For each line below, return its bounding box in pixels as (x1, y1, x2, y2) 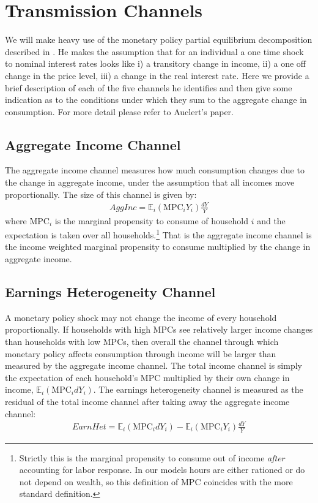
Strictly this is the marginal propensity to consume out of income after (19, 451, 285, 464)
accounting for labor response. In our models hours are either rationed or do (19, 463, 305, 476)
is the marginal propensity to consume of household (54, 214, 248, 227)
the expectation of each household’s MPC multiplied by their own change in (5, 371, 290, 384)
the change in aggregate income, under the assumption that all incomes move (5, 176, 295, 189)
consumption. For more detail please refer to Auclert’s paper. (5, 105, 234, 118)
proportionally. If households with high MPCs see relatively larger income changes (5, 323, 313, 336)
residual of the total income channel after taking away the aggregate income (5, 395, 290, 408)
